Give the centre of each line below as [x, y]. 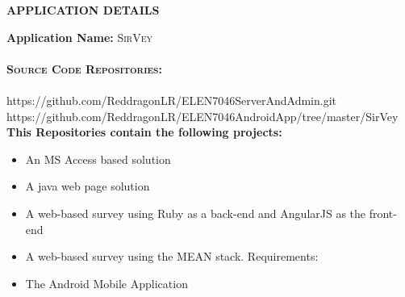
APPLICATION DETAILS [83, 10]
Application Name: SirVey [79, 37]
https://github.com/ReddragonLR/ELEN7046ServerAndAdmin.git [171, 100]
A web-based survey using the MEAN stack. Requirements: [172, 256]
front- [383, 213]
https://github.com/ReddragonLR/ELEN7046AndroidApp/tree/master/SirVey [202, 116]
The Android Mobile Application [106, 283]
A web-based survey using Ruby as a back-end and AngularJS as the [196, 213]
